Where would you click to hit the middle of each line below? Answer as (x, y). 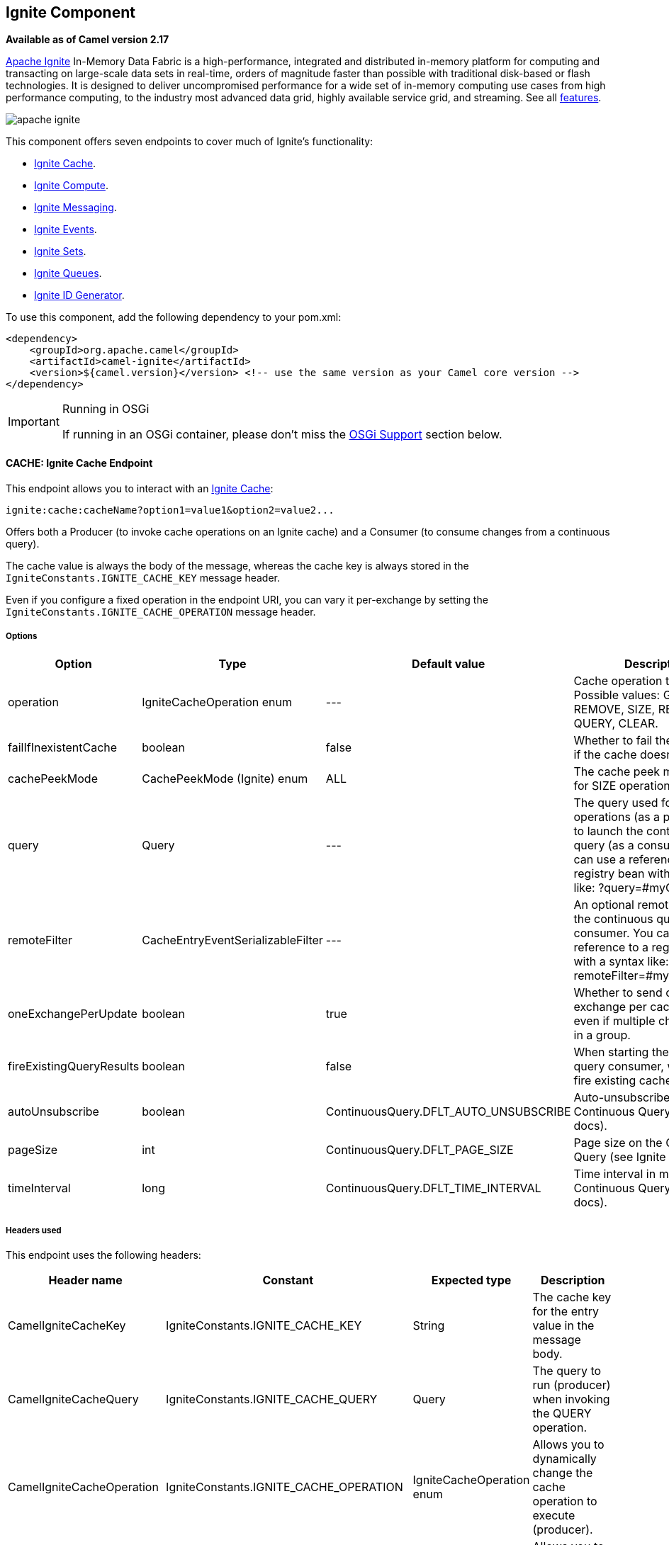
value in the (563, 1326)
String (429, 1326)
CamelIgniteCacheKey (67, 1326)
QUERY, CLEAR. (616, 724)
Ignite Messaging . (75, 208)
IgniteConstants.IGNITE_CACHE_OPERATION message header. (161, 611)
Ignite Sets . (60, 251)
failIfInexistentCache (63, 748)
